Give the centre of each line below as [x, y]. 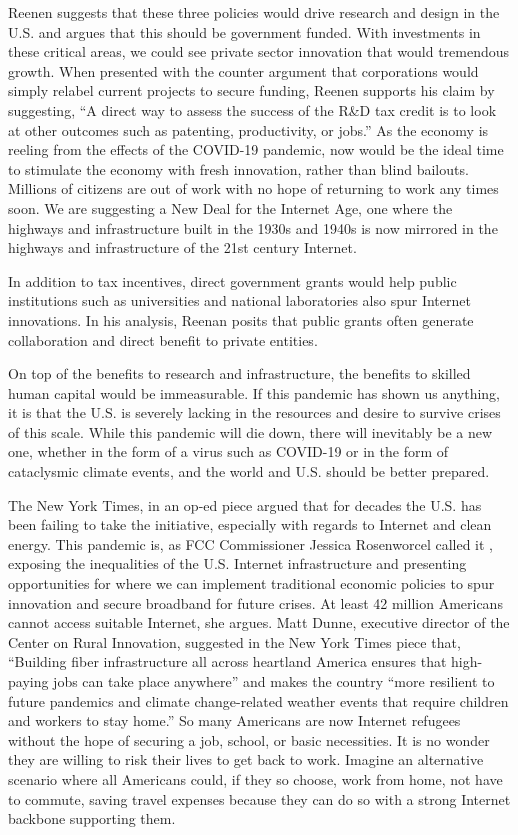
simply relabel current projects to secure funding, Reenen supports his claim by [251, 90]
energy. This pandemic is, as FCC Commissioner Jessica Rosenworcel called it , [251, 543]
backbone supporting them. [92, 818]
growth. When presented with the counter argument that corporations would [243, 70]
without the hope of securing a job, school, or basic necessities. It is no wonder [249, 739]
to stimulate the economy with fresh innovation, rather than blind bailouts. [238, 168]
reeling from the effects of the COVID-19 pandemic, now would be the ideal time [256, 149]
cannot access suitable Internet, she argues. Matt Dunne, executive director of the [259, 622]
